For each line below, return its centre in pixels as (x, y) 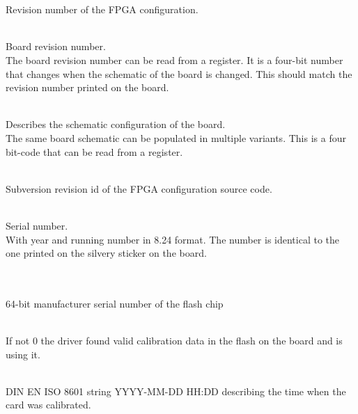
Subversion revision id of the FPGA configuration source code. (139, 188)
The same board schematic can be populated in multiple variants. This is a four (176, 137)
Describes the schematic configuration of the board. (116, 124)
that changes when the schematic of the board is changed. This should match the (179, 73)
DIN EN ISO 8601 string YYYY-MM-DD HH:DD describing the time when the (176, 391)
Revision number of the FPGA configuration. (102, 9)
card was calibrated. (48, 405)
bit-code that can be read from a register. (94, 151)
